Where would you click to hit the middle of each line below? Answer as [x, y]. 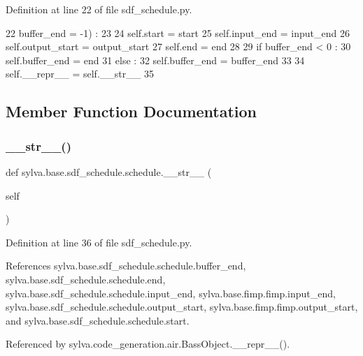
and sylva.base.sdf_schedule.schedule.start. [98, 320]
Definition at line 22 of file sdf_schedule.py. [99, 9]
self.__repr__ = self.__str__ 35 [80, 74]
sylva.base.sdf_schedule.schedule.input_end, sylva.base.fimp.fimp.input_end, [171, 293]
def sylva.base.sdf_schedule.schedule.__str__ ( [109, 171]
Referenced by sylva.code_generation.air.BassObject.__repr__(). [148, 344]
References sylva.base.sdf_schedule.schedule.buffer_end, [126, 266]
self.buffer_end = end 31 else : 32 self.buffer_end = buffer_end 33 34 [155, 60]
